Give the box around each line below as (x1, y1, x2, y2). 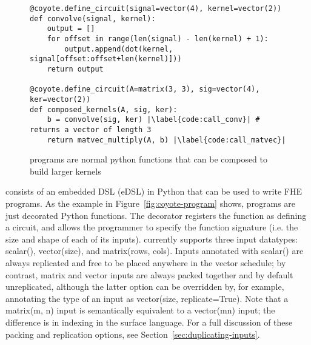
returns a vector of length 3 (30, 125, 152, 134)
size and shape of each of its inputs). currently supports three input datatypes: (5, 232, 298, 245)
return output (47, 64, 104, 73)
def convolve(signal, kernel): (30, 14, 156, 23)
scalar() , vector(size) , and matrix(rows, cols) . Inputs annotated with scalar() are (5, 244, 304, 257)
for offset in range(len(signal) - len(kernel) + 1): (47, 34, 269, 43)
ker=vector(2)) (30, 95, 91, 104)
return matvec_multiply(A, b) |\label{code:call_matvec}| (47, 135, 286, 144)
